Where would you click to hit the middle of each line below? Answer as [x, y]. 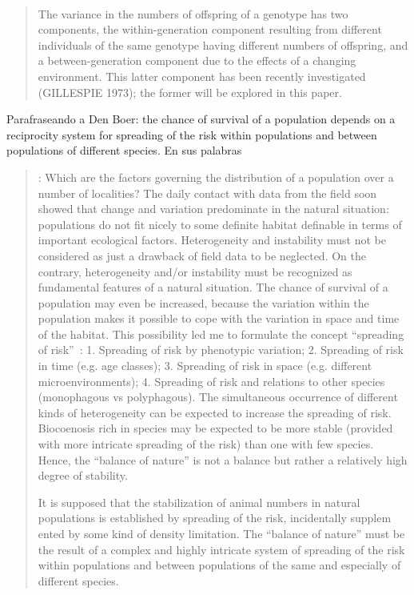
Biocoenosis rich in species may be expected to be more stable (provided [215, 428]
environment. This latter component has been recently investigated [202, 76]
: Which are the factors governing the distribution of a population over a [216, 177]
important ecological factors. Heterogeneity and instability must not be [212, 240]
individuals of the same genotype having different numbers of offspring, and [223, 44]
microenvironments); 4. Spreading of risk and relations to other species [211, 381]
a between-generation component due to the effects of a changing [197, 60]
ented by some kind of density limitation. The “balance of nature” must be [221, 533]
